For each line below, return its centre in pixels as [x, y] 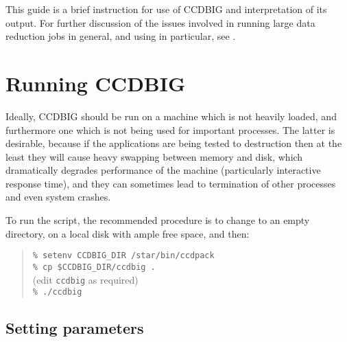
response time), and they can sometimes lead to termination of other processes [171, 183]
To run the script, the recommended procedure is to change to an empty [158, 220]
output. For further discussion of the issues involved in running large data [160, 22]
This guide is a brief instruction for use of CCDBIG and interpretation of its [166, 9]
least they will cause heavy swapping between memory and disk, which [154, 156]
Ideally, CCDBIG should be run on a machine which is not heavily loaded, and [171, 116]
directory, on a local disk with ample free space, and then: [128, 233]
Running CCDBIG [96, 83]
